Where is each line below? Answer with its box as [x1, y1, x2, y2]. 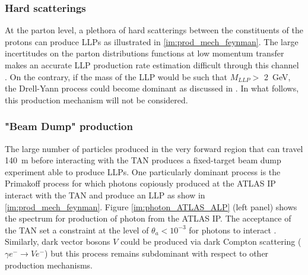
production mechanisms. [5, 258, 93, 271]
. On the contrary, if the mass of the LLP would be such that [5, 70, 228, 83]
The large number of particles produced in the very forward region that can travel [5, 142, 303, 154]
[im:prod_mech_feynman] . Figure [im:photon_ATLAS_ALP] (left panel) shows [5, 200, 297, 213]
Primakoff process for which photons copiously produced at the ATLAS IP [5, 177, 276, 189]
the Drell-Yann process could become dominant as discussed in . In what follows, [5, 82, 299, 94]
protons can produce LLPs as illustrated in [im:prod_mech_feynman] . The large [5, 35, 299, 48]
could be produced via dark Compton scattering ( [120, 235, 301, 248]
